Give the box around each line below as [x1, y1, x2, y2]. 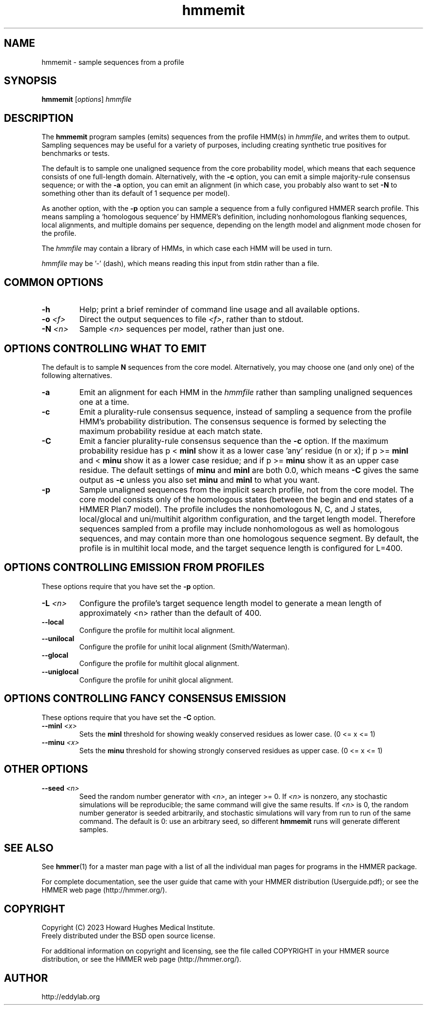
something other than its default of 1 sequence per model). [41, 189, 230, 198]
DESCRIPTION [4, 112, 74, 124]
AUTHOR [4, 971, 48, 984]
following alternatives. [41, 371, 112, 380]
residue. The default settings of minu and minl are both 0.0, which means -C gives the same [79, 465, 419, 475]
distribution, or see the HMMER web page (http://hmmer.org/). [41, 955, 241, 964]
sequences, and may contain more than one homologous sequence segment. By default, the [79, 533, 419, 543]
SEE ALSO [4, 841, 54, 854]
